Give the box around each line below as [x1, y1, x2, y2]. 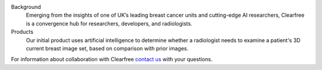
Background [11, 4, 41, 10]
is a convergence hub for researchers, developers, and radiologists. [26, 20, 193, 27]
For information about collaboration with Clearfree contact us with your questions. [11, 56, 213, 63]
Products [11, 28, 34, 36]
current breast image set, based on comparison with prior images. [26, 44, 189, 52]
